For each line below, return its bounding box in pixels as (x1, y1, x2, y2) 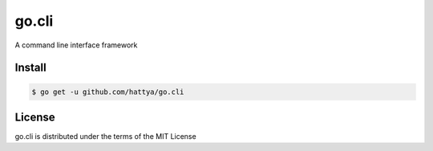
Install (14, 61, 47, 75)
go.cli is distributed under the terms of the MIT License (14, 132, 196, 141)
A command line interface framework (14, 40, 138, 50)
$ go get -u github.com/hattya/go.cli (31, 87, 184, 96)
